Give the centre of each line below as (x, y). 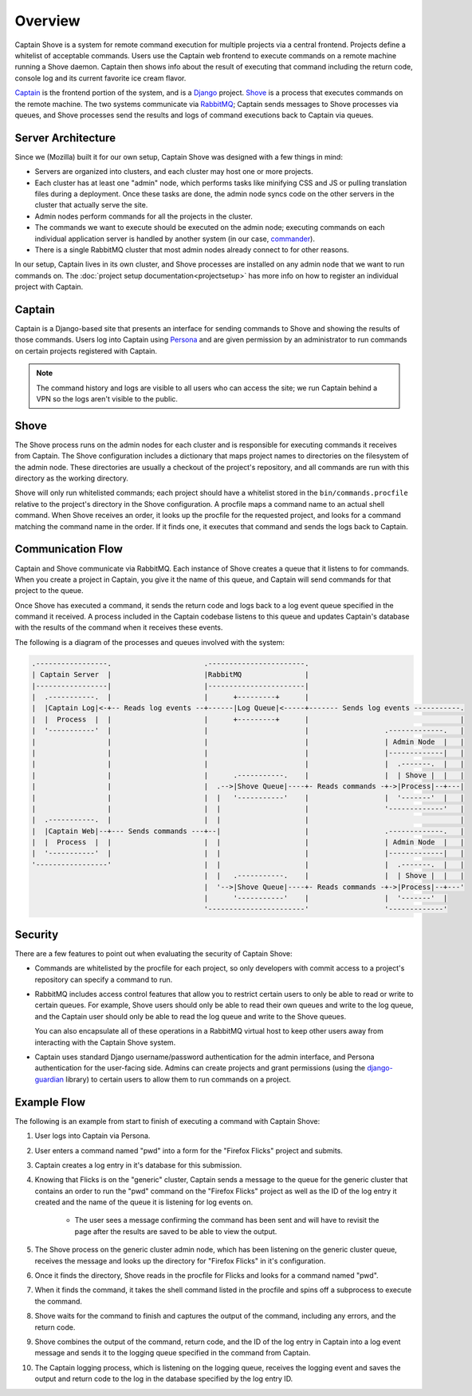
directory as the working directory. (72, 478)
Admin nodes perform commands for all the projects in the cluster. (144, 216)
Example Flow (50, 1102)
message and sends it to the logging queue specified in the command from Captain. (173, 1353)
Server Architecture (65, 138)
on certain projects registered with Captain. (86, 350)
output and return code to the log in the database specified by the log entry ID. (164, 1379)
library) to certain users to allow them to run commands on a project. (178, 1079)
